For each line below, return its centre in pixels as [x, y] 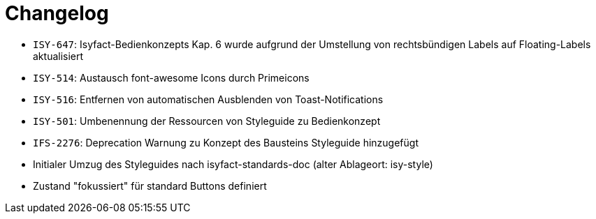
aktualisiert [58, 56]
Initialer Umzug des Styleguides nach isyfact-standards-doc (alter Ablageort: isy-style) [233, 164]
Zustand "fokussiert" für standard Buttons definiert [150, 186]
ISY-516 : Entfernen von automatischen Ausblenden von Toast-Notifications [208, 99]
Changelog [57, 13]
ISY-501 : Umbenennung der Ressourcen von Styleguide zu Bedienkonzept [207, 121]
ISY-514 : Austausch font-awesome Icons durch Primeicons [171, 77]
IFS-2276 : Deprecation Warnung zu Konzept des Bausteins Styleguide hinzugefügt [226, 142]
